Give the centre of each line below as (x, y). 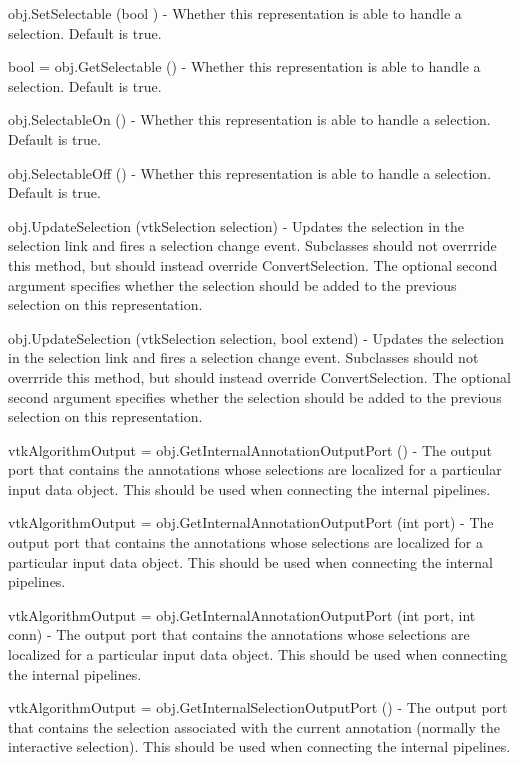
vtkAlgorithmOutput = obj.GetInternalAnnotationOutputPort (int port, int (242, 614)
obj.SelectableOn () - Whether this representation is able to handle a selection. (249, 119)
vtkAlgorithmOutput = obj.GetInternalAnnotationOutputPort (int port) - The (251, 522)
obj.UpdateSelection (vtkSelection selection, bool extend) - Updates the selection (256, 337)
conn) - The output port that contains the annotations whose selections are (239, 634)
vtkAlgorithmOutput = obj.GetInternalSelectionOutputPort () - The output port (258, 707)
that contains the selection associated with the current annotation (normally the (254, 726)
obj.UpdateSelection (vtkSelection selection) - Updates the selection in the (236, 225)
